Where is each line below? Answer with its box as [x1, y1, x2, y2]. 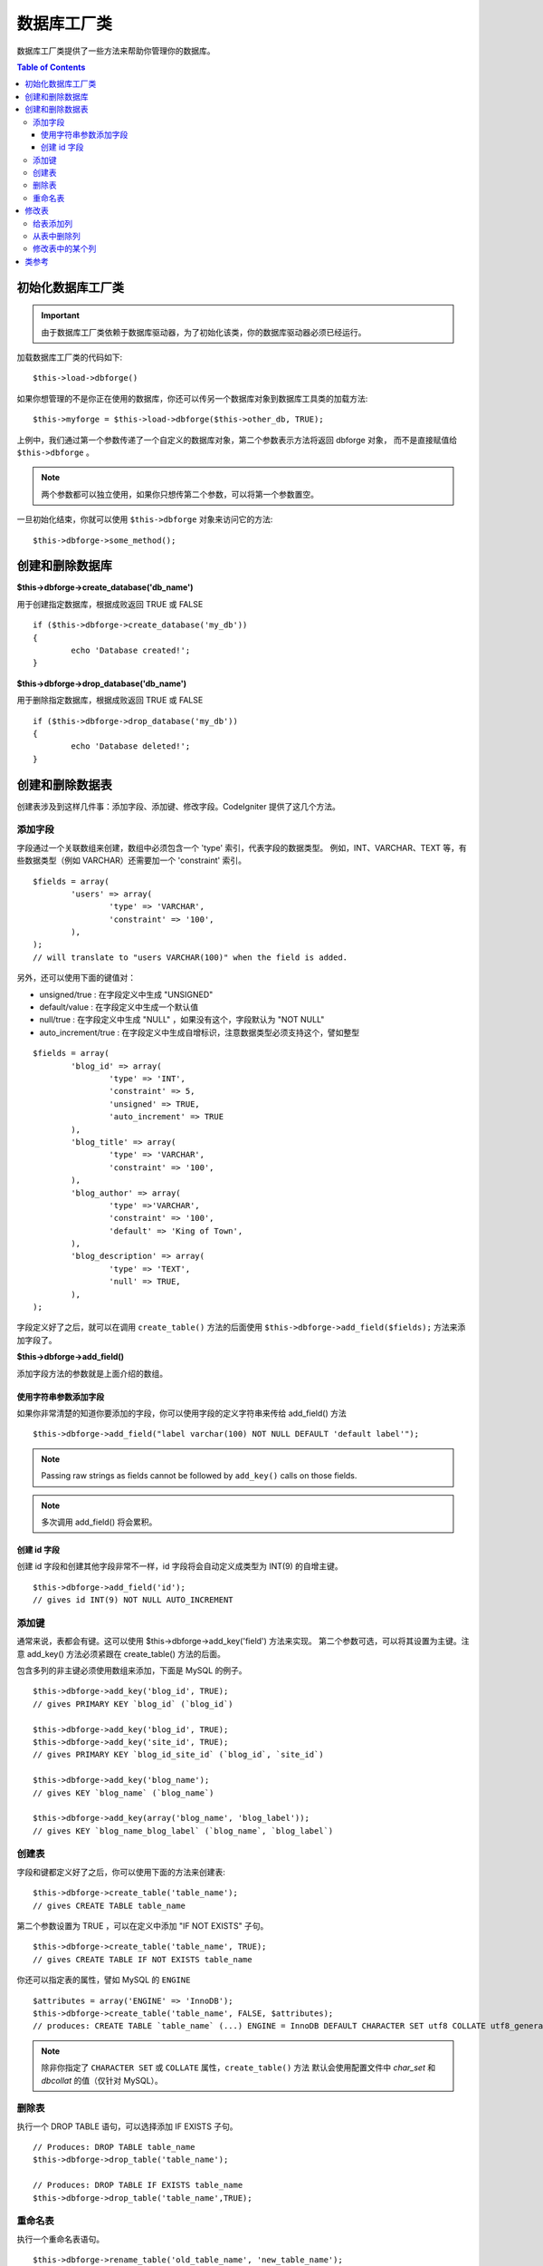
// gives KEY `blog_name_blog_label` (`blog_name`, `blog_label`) [33, 1825, 334, 1835]
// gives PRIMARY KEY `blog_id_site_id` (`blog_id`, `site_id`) [33, 1749, 325, 1760]
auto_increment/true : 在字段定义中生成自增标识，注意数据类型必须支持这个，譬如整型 [39, 1027, 360, 1038]
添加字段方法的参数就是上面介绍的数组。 [16, 1368, 167, 1379]
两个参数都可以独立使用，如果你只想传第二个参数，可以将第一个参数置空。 [41, 489, 319, 499]
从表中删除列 [33, 231, 81, 242]
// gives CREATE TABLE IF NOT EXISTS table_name [33, 1954, 252, 1964]
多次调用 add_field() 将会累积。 [41, 1516, 157, 1527]
